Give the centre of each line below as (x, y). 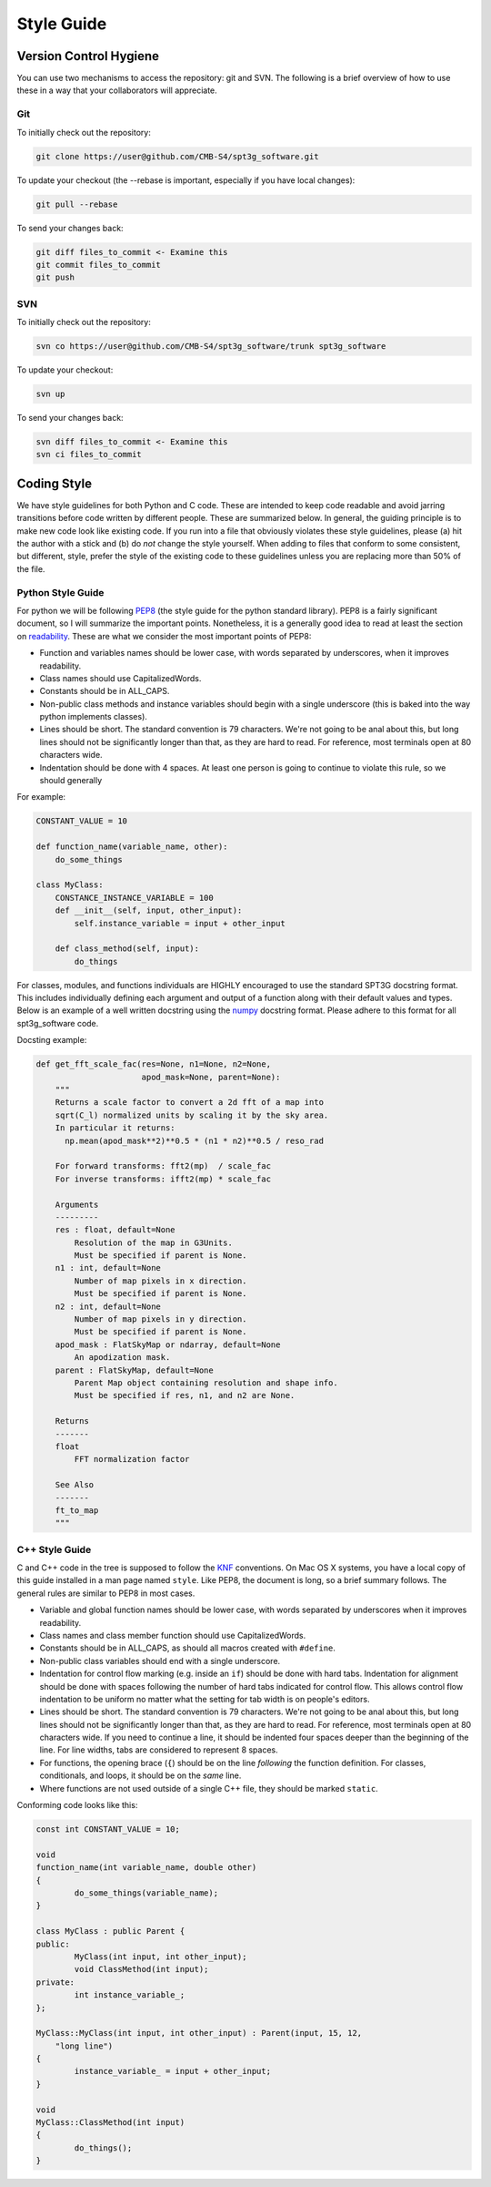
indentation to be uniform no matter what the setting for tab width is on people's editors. (205, 1699)
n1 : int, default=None (108, 1268)
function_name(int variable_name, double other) (146, 1868)
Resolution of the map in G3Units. (154, 1242)
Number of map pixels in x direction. (160, 1281)
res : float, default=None (115, 1230)
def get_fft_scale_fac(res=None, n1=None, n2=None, (154, 1064)
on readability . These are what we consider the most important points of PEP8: (164, 636)
